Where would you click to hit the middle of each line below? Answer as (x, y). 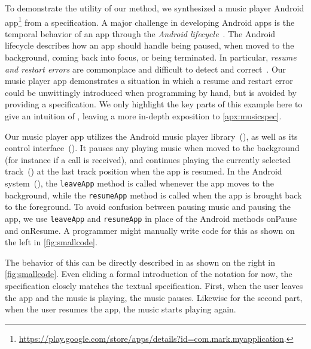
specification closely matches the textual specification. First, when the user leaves (154, 285)
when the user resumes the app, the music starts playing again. (121, 309)
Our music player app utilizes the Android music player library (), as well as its (151, 136)
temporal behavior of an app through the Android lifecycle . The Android (140, 33)
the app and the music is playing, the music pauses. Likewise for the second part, (154, 297)
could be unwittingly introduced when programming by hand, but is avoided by (151, 92)
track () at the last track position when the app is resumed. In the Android (144, 171)
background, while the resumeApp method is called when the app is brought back (153, 195)
